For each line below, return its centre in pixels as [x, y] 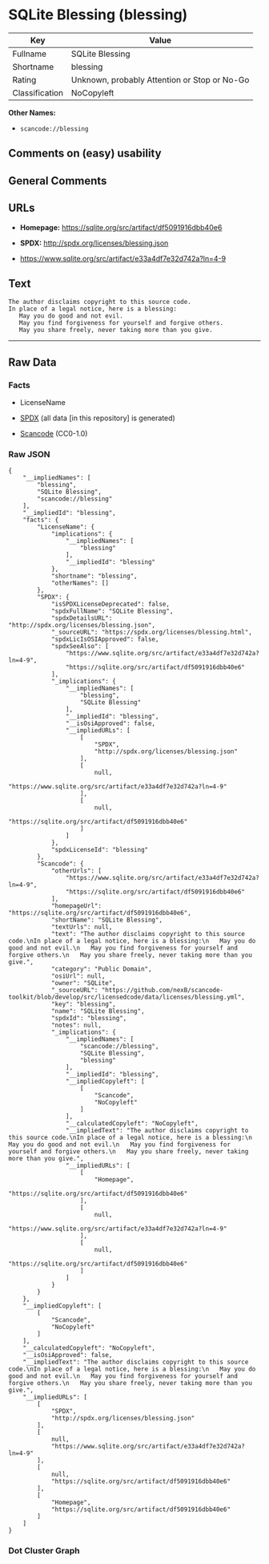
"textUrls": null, [82, 927]
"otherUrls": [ [76, 871]
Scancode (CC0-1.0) [54, 434]
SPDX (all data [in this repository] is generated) [98, 418]
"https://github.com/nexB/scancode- [163, 991]
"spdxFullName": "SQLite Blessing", [112, 611]
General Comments [58, 181]
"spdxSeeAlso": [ [80, 646]
